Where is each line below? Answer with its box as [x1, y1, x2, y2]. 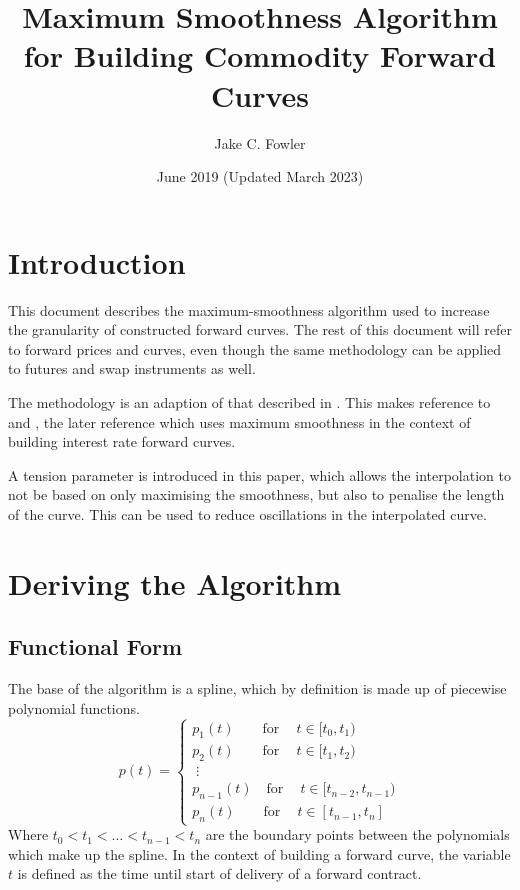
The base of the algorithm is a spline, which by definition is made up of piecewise [8, 678, 507, 699]
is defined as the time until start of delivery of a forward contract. [17, 863, 422, 884]
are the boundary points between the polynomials [205, 824, 510, 845]
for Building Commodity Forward [23, 35, 497, 76]
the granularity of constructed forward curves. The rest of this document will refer [8, 319, 512, 340]
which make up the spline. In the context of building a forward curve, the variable [8, 843, 511, 864]
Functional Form [8, 631, 183, 662]
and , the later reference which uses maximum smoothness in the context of [8, 411, 471, 432]
